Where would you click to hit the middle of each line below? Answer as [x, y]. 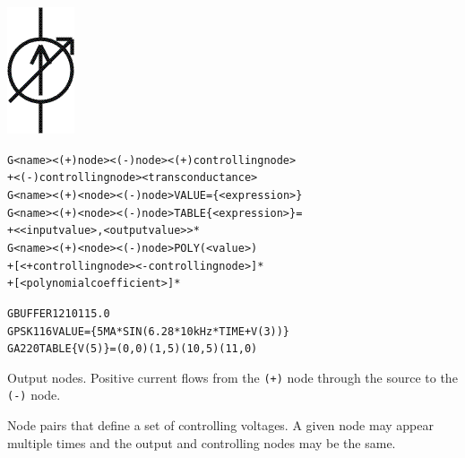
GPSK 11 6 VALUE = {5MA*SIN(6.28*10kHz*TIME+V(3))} [149, 331]
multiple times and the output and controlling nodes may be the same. [202, 442]
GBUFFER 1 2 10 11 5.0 [59, 313]
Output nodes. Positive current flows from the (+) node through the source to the [232, 377]
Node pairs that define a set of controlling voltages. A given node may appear [220, 425]
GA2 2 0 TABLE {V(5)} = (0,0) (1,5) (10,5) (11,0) [133, 349]
